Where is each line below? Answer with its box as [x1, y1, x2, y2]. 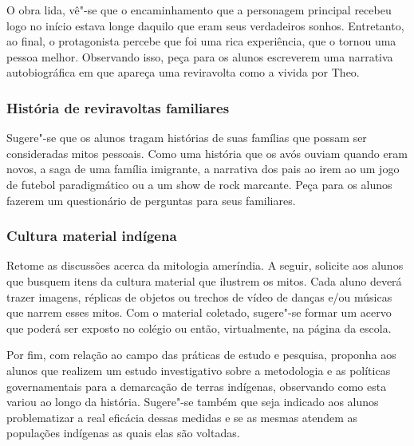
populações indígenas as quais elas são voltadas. [6, 424, 240, 441]
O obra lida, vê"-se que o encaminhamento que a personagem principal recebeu [6, 2, 392, 18]
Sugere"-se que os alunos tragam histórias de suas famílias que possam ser [6, 129, 367, 146]
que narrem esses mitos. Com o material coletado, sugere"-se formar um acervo [6, 304, 392, 321]
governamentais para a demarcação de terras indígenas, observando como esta [6, 377, 387, 394]
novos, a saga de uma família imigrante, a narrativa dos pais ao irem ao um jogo [6, 160, 400, 177]
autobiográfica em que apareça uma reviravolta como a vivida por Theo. [6, 64, 360, 81]
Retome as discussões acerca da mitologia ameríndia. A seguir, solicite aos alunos [6, 257, 404, 274]
